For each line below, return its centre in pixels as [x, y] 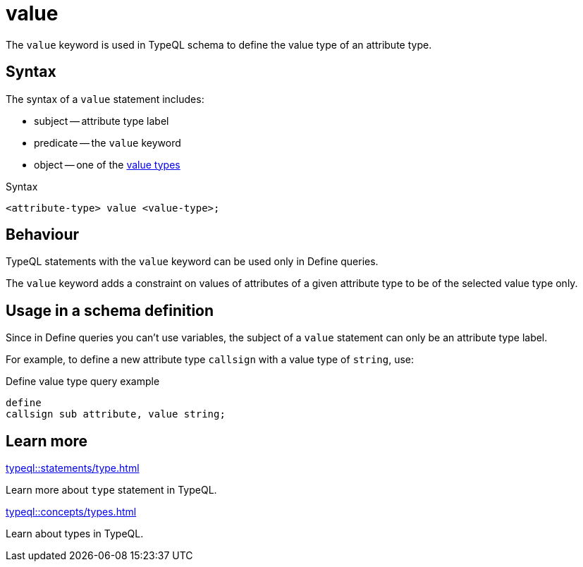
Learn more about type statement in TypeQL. [111, 490]
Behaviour [43, 235]
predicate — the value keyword [108, 142]
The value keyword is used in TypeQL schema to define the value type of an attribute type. [219, 44]
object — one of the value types [107, 164]
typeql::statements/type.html [73, 468]
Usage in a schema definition [110, 310]
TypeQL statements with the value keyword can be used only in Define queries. [192, 262]
